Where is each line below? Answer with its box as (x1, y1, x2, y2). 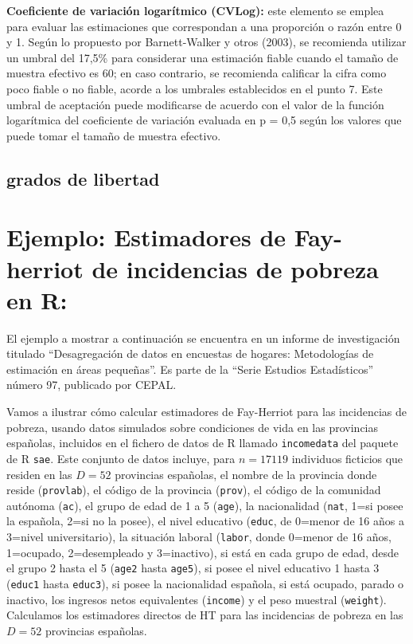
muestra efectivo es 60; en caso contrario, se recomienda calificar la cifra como (6, 65, 387, 81)
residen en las (6, 465, 72, 482)
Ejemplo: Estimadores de (6, 221, 286, 253)
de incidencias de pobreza (92, 252, 379, 285)
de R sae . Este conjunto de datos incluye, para (6, 450, 236, 466)
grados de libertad (6, 166, 160, 190)
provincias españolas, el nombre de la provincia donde (115, 465, 377, 482)
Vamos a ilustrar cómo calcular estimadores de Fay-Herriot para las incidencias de (6, 403, 407, 419)
